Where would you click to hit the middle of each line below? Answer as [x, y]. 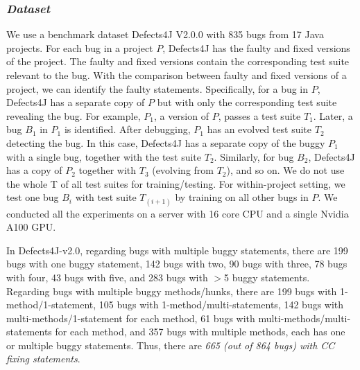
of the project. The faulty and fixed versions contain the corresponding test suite [178, 61]
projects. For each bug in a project [80, 47]
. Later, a [333, 115]
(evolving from [183, 170]
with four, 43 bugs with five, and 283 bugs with [107, 277]
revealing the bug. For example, [74, 115]
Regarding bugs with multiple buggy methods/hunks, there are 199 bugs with [172, 291]
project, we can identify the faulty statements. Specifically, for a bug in [157, 88]
